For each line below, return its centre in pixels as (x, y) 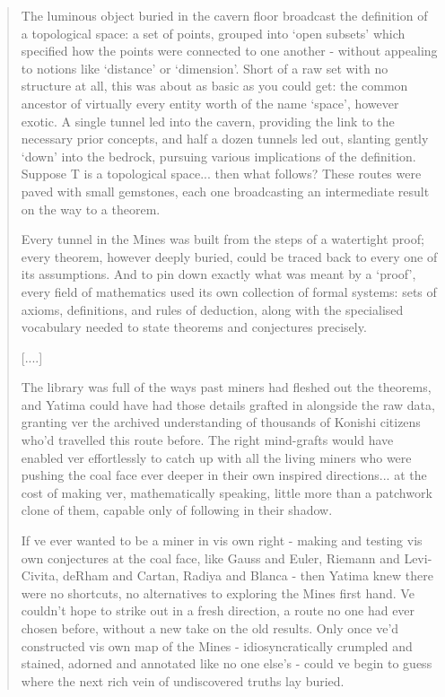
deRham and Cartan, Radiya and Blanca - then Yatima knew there (248, 575)
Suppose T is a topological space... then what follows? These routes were (221, 174)
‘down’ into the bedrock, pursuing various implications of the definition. (218, 156)
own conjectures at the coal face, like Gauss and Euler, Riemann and (210, 558)
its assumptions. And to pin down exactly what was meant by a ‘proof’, (218, 274)
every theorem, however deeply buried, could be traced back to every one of (229, 256)
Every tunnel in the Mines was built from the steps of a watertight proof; (222, 239)
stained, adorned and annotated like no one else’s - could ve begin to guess (227, 663)
